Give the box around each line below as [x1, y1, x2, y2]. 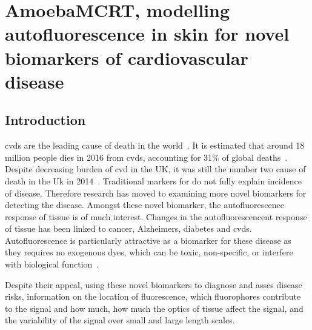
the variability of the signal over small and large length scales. [5, 314, 235, 326]
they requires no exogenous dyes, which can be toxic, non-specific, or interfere [5, 246, 293, 258]
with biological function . [5, 258, 99, 271]
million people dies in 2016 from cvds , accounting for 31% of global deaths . [5, 150, 288, 163]
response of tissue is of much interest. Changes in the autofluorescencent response [5, 210, 307, 223]
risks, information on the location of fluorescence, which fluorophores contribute [5, 290, 301, 303]
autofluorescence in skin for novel [5, 21, 290, 46]
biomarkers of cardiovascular [5, 45, 248, 70]
